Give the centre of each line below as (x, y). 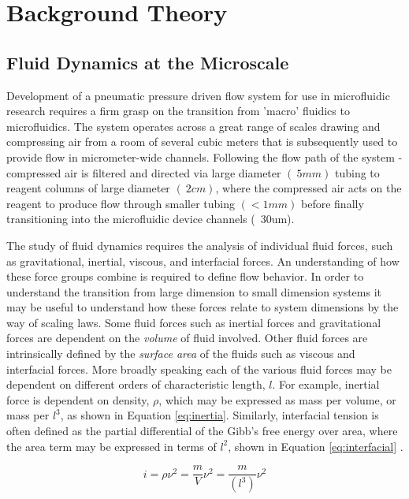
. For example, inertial (326, 384)
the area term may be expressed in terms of (112, 446)
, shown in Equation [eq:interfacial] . (316, 446)
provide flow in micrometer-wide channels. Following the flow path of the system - (204, 156)
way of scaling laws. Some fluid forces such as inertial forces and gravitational (194, 322)
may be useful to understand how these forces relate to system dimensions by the (203, 307)
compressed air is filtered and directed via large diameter (144, 172)
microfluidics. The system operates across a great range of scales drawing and (193, 126)
